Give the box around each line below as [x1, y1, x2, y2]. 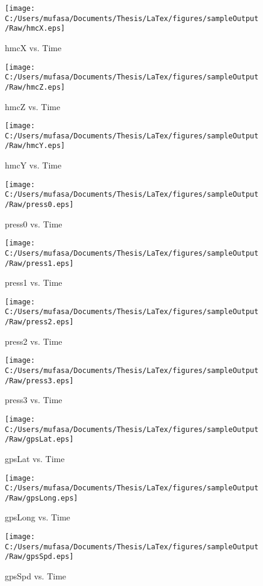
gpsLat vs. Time [5, 452, 65, 464]
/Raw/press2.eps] [5, 318, 74, 327]
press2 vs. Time [5, 335, 62, 347]
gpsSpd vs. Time [5, 570, 67, 582]
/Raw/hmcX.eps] [5, 24, 65, 33]
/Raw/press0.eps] [5, 200, 74, 209]
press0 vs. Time [5, 217, 62, 230]
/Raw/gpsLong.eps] [5, 493, 78, 502]
